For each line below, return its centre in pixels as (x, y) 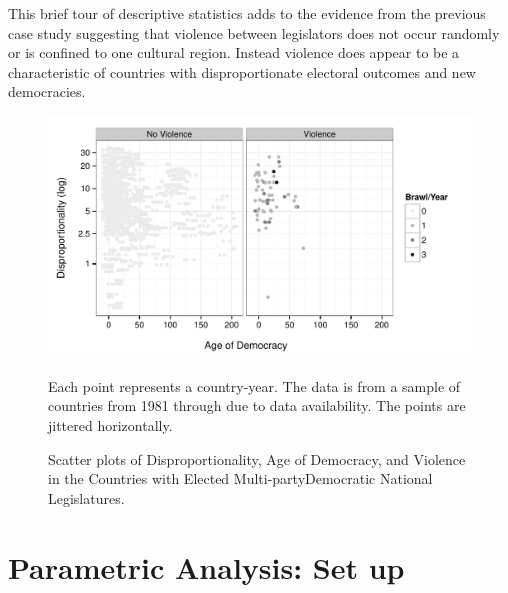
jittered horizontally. (110, 424)
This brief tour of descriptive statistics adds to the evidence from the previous (247, 13)
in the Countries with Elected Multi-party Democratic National (240, 478)
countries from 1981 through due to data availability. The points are (257, 405)
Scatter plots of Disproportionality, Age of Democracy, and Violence (257, 458)
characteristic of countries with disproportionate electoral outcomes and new (242, 71)
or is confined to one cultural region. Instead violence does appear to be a (234, 52)
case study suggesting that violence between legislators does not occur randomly (254, 32)
